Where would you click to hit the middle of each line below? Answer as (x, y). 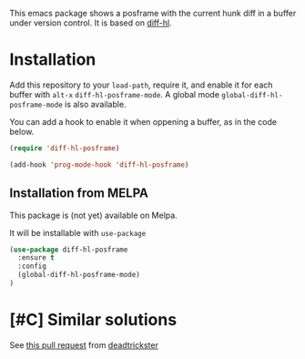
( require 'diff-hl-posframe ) (65, 148)
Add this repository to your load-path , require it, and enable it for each (141, 85)
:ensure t (36, 258)
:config (32, 267)
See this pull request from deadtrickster (84, 344)
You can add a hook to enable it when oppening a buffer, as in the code (143, 121)
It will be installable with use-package (78, 232)
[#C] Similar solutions (93, 320)
